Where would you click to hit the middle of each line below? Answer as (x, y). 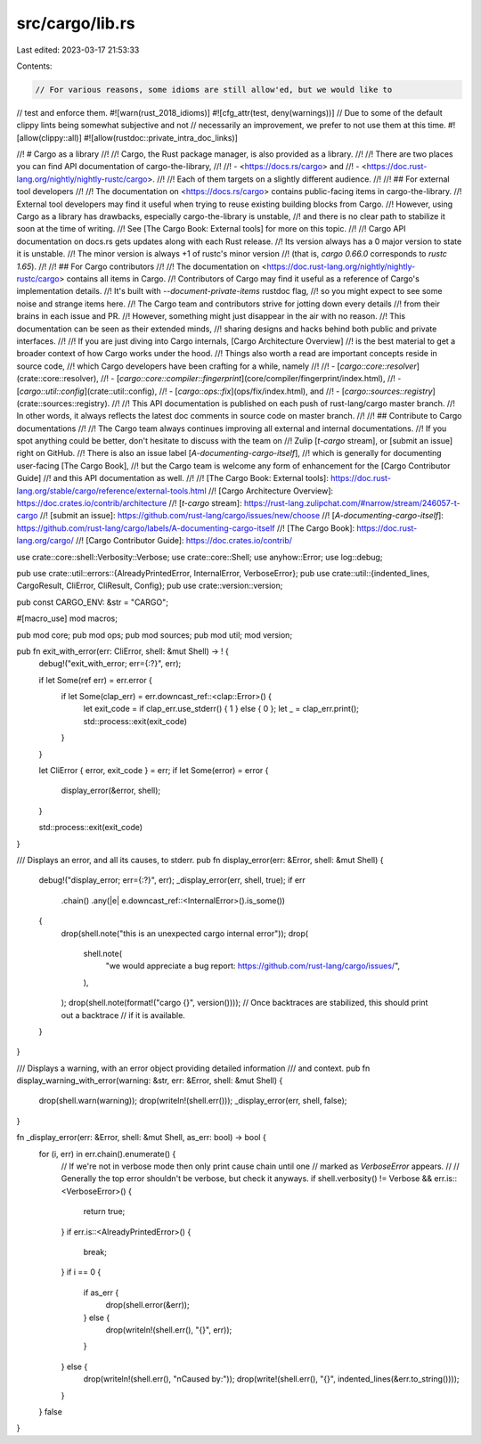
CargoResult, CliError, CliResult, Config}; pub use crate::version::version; (150, 586)
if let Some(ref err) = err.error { (96, 680)
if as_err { (101, 1293)
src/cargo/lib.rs (76, 23)
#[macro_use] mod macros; (67, 618)
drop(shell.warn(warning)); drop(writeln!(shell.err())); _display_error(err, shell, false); (193, 1101)
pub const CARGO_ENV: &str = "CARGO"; (93, 602)
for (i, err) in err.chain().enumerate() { (107, 1154)
